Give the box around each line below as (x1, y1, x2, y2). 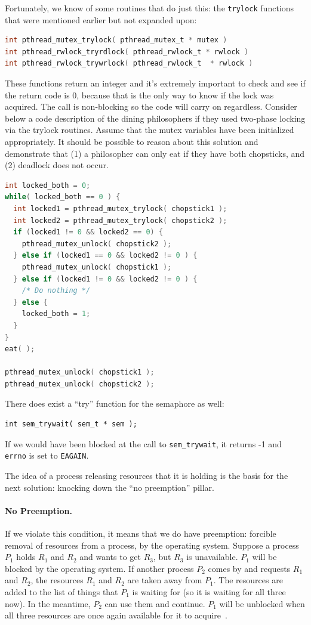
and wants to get (79, 550, 141, 563)
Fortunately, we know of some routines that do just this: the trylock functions (5, 2, 294, 14)
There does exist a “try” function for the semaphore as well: (5, 397, 224, 410)
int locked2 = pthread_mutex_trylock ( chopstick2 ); (13, 216, 227, 225)
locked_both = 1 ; (21, 310, 91, 318)
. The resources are (213, 574, 283, 586)
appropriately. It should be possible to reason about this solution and (5, 135, 258, 147)
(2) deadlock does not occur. (5, 159, 109, 171)
